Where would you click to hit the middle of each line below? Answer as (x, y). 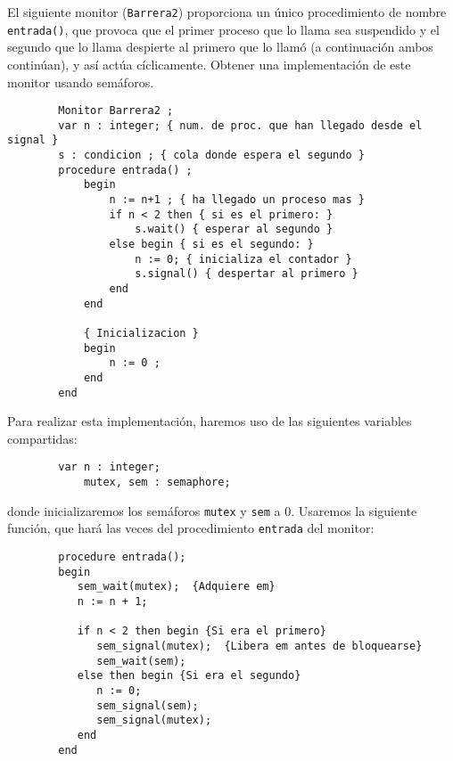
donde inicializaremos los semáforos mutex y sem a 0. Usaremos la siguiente (212, 510)
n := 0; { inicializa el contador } (243, 259)
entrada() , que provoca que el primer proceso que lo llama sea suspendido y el (223, 29)
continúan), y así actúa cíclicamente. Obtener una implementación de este (209, 64)
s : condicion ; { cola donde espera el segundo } (211, 155)
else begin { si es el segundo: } (211, 244)
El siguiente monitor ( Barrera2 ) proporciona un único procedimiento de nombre (227, 12)
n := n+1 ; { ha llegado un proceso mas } (237, 200)
